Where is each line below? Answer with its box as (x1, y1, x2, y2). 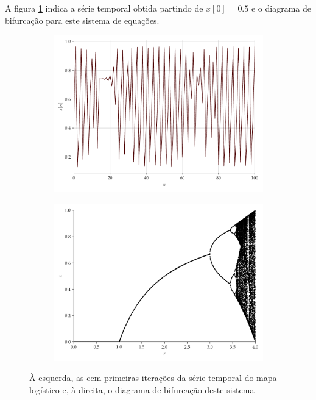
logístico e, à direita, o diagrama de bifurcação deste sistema (29, 383, 255, 396)
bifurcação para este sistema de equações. (5, 13, 160, 26)
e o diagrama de (251, 2, 311, 14)
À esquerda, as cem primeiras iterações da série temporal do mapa (29, 371, 277, 384)
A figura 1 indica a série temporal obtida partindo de (5, 2, 203, 14)
